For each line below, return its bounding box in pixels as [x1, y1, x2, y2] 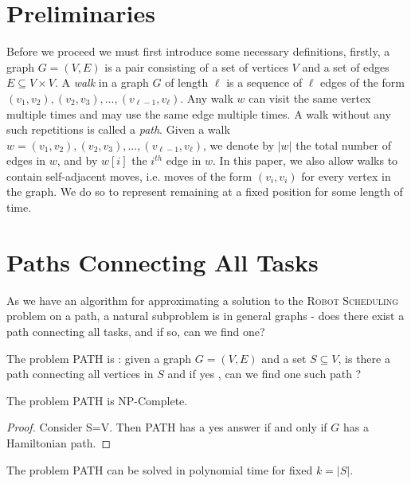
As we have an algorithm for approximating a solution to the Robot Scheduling [6, 291, 398, 308]
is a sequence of [226, 74, 303, 91]
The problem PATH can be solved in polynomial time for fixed [6, 461, 313, 478]
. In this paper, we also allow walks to [213, 152, 398, 169]
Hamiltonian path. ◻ [6, 434, 112, 451]
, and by [57, 152, 98, 169]
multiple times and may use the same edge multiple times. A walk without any [6, 105, 391, 122]
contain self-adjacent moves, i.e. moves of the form [6, 167, 252, 184]
